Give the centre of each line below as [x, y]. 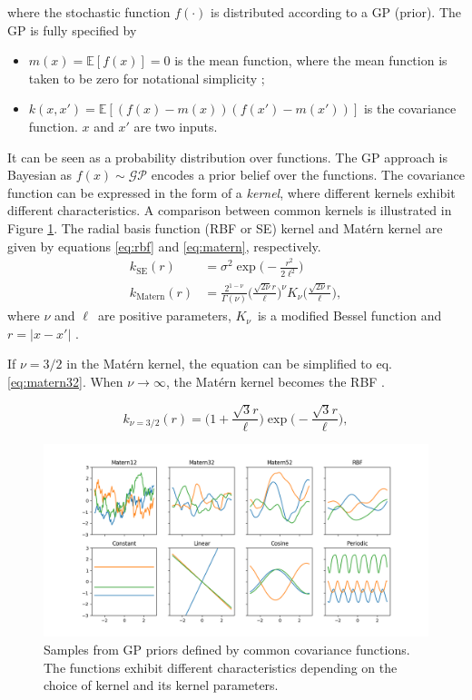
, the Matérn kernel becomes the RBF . [275, 381]
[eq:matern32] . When [65, 381]
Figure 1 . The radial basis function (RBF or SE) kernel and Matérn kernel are [225, 227]
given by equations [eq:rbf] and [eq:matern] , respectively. [164, 246]
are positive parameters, [164, 315]
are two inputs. [176, 126]
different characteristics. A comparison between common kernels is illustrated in [230, 210]
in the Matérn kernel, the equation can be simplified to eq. [229, 364]
